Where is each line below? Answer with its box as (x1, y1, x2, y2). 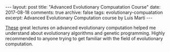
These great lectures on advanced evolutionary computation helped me (5, 24, 156, 31)
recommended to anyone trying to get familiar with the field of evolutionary (5, 36, 163, 41)
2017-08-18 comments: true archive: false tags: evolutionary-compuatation (5, 9, 163, 15)
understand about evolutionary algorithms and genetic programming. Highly (5, 30, 165, 36)
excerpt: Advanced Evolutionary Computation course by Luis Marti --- (5, 15, 153, 21)
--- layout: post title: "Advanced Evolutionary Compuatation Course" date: (5, 4, 161, 10)
